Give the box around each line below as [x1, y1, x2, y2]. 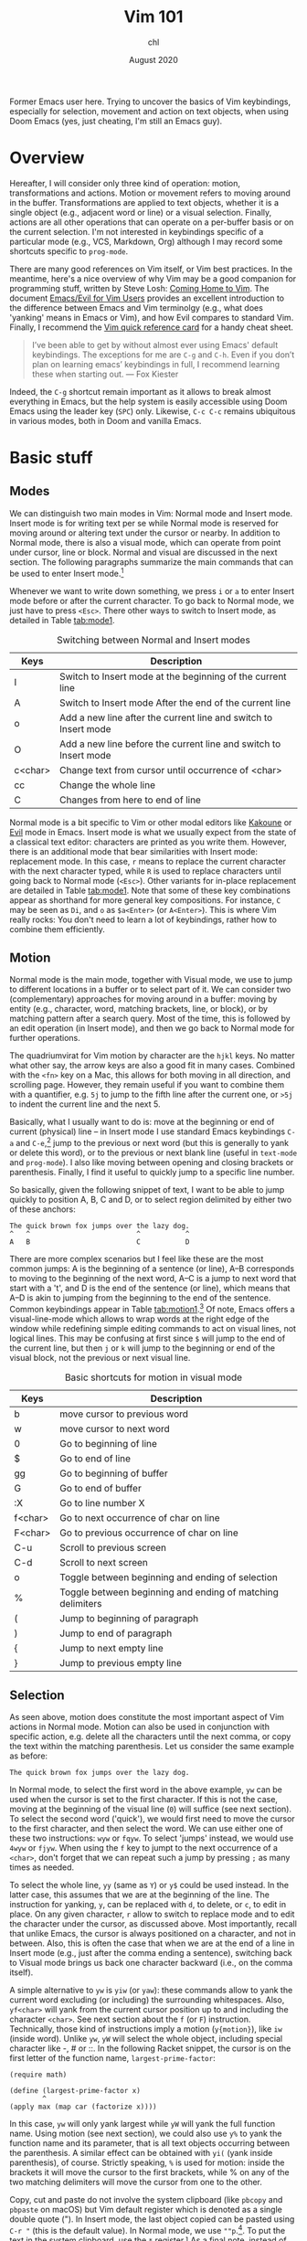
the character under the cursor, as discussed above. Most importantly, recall [9, 1918, 297, 1929]
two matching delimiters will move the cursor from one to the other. [9, 2177, 263, 2188]
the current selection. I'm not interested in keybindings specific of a [9, 226, 264, 237]
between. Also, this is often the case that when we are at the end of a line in [9, 1938, 295, 1949]
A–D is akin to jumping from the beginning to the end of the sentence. [9, 1292, 271, 1303]
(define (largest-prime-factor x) [9, 2087, 142, 2096]
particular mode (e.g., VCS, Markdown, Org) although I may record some [9, 236, 283, 247]
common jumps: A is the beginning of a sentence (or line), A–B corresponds [9, 1263, 295, 1274]
